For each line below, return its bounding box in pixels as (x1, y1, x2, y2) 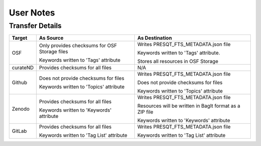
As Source (39, 34, 64, 41)
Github (12, 79, 28, 86)
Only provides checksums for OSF (39, 42, 117, 49)
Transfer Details (9, 21, 62, 30)
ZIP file (137, 109, 153, 115)
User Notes (9, 7, 55, 18)
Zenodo (12, 106, 30, 113)
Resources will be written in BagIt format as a (137, 102, 240, 109)
